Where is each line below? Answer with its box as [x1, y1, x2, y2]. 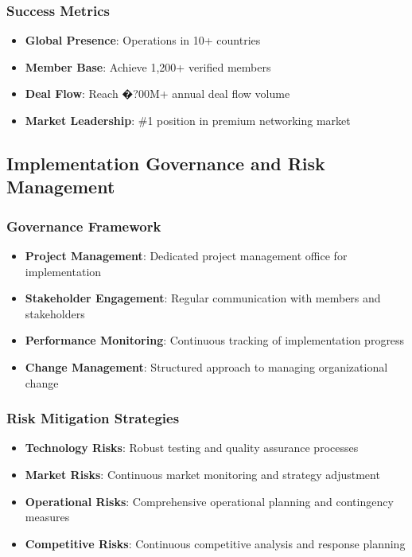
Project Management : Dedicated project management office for [25, 247, 348, 263]
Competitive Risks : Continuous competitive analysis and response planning [25, 535, 406, 551]
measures [25, 508, 70, 525]
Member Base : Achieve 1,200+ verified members [25, 58, 271, 75]
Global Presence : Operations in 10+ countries [25, 32, 261, 49]
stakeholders [25, 305, 85, 321]
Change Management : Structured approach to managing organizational [25, 358, 388, 375]
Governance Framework [6, 216, 161, 236]
